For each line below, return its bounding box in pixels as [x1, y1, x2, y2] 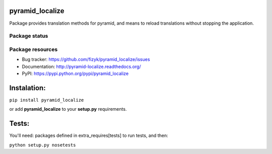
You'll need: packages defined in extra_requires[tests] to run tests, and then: [9, 132, 168, 138]
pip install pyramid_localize [9, 97, 84, 103]
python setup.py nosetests [9, 142, 76, 148]
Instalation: [9, 84, 46, 92]
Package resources [9, 46, 58, 53]
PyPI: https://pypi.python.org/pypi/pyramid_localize [22, 70, 129, 76]
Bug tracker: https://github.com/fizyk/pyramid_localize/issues [22, 56, 151, 62]
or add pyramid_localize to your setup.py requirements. [9, 106, 127, 112]
